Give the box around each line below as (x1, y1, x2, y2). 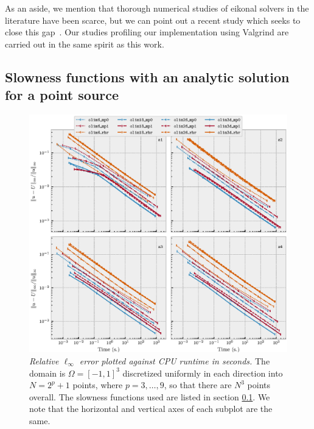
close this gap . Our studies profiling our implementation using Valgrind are (5, 26, 289, 38)
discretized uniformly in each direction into (122, 366, 283, 379)
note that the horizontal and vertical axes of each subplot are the (29, 402, 273, 415)
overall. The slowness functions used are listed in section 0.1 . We (29, 390, 270, 403)
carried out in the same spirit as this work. (5, 37, 164, 50)
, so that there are (164, 378, 232, 391)
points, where (72, 378, 123, 391)
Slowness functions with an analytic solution (5, 67, 290, 86)
